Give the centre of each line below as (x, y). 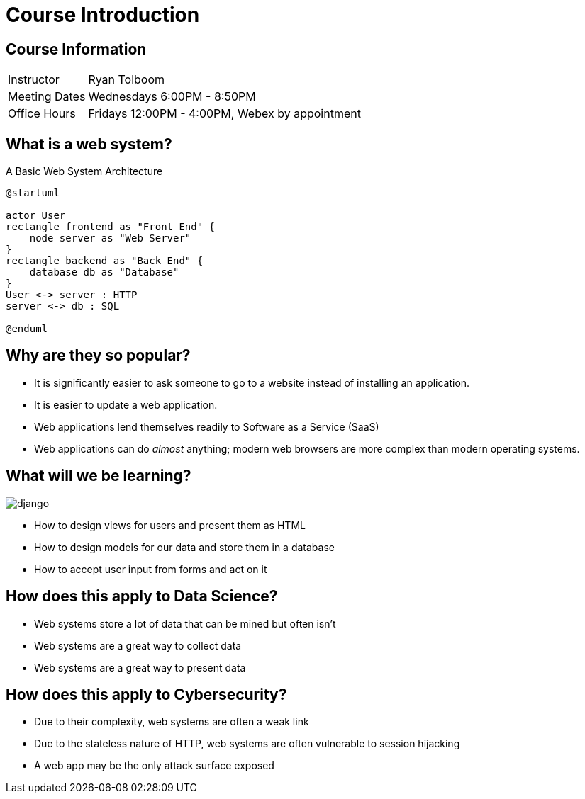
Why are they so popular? (98, 356)
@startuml (33, 193)
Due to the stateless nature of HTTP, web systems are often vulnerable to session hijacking (247, 744)
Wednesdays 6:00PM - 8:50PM (172, 97)
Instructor (34, 80)
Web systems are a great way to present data (140, 667)
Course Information (76, 49)
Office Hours (42, 114)
